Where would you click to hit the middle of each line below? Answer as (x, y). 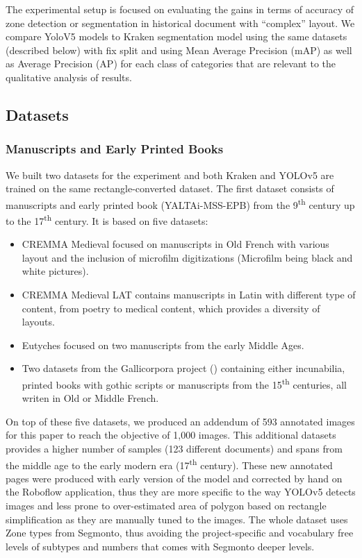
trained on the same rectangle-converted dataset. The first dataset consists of (170, 188)
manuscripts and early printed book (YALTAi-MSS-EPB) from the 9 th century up (180, 203)
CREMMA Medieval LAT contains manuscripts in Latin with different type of (189, 295)
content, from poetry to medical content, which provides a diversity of (171, 308)
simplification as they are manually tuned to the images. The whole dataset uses (177, 519)
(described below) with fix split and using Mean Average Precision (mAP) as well (179, 50)
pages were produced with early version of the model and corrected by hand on (174, 478)
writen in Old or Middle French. (90, 398)
